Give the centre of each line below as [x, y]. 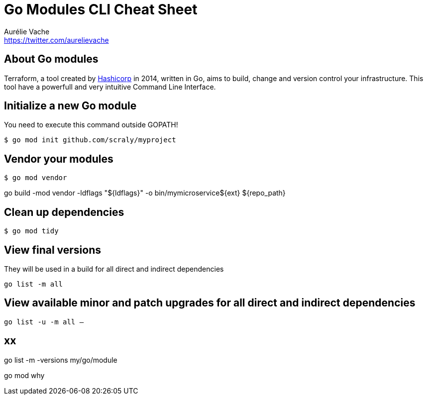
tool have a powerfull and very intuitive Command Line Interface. [110, 87]
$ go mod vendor [36, 178]
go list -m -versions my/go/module [61, 360]
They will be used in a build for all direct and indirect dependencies [114, 269]
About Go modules [51, 59]
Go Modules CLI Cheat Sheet [101, 9]
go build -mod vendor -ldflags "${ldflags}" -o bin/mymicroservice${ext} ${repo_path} [145, 193]
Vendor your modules [59, 159]
